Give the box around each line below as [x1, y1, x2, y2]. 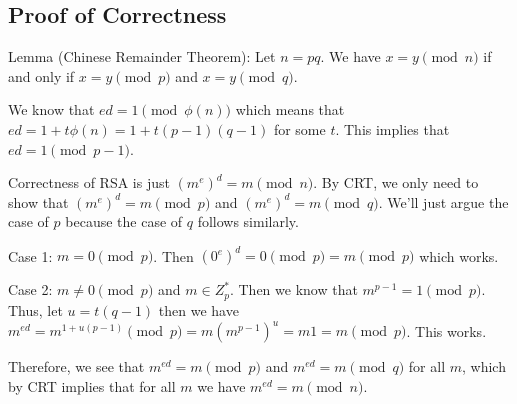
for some [273, 118, 326, 139]
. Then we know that [229, 279, 358, 300]
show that [8, 191, 69, 212]
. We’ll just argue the [378, 191, 509, 212]
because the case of [65, 211, 183, 232]
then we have [158, 299, 239, 320]
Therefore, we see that [8, 356, 145, 376]
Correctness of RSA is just [8, 172, 170, 193]
